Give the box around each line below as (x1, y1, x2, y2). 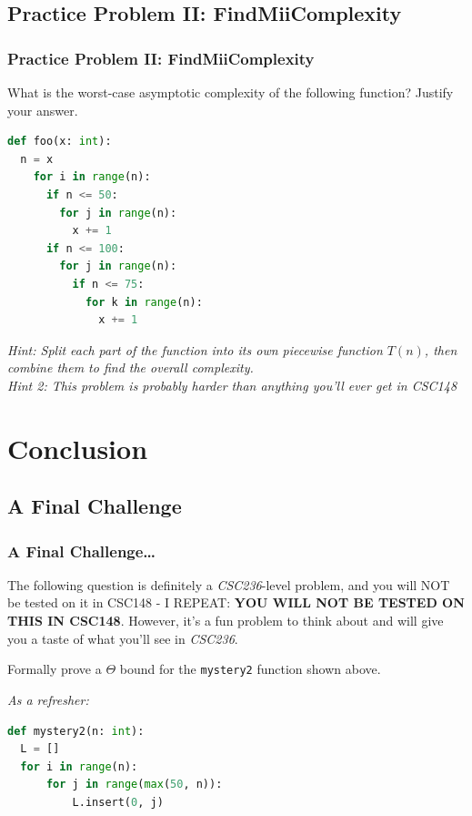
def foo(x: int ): (7, 135, 112, 148)
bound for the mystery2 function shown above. (119, 659, 381, 678)
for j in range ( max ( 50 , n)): (45, 778, 223, 791)
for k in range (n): (85, 295, 203, 309)
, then (424, 340, 457, 359)
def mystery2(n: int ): (7, 724, 145, 738)
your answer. (7, 100, 78, 119)
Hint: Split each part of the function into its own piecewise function (7, 340, 383, 359)
